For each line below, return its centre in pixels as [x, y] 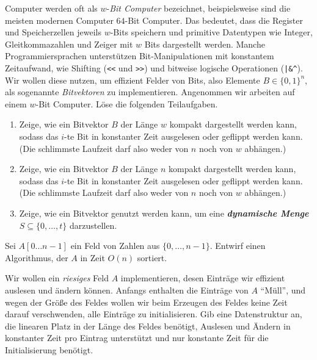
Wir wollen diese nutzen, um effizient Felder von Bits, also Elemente [133, 80]
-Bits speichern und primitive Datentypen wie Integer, [211, 32]
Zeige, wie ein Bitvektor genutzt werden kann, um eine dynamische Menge [164, 213]
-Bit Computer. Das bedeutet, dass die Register [214, 20]
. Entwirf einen [238, 246]
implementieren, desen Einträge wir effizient [203, 278]
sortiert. [152, 257]
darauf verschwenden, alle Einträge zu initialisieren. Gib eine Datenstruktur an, [154, 314]
